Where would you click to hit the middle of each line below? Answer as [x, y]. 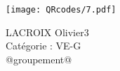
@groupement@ [39, 59]
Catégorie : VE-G [44, 46]
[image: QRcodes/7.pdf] [61, 10]
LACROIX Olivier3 [47, 32]
